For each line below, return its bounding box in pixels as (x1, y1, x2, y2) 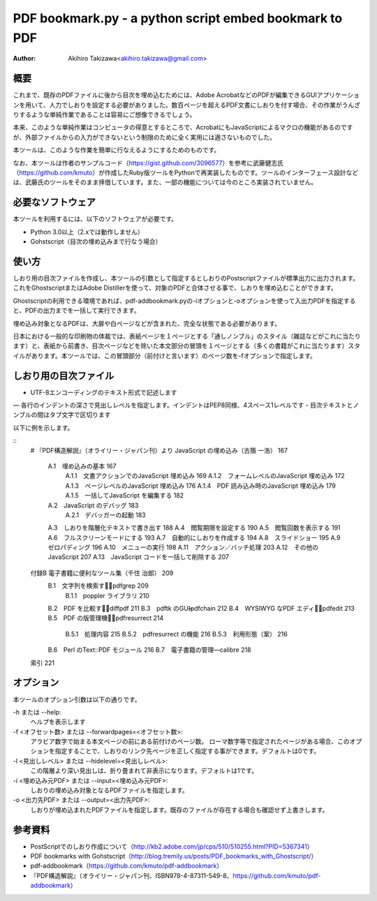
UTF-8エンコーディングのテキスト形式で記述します (30, 388, 177, 396)
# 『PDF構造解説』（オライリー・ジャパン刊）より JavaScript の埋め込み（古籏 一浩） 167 (30, 446, 288, 454)
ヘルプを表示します (30, 717, 86, 726)
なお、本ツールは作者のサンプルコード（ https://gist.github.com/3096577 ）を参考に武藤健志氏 (13, 158, 284, 167)
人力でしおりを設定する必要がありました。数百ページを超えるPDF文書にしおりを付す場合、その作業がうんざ (49, 100, 361, 109)
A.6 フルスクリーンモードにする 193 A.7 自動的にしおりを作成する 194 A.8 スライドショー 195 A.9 (47, 533, 341, 542)
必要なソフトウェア (13, 196, 96, 209)
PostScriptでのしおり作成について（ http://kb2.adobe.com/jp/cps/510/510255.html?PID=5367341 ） (30, 842, 313, 851)
